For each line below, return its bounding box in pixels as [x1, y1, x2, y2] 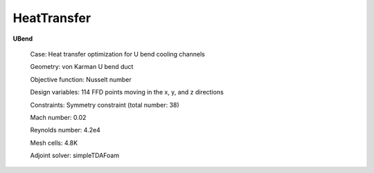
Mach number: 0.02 [30, 113, 87, 121]
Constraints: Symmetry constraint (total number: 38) [30, 101, 179, 109]
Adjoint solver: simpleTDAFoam [30, 152, 120, 160]
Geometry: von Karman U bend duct [30, 63, 134, 71]
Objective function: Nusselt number [30, 75, 132, 83]
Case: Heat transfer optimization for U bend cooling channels [30, 50, 206, 58]
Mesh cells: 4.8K [30, 139, 78, 147]
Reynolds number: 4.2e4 [30, 126, 100, 134]
